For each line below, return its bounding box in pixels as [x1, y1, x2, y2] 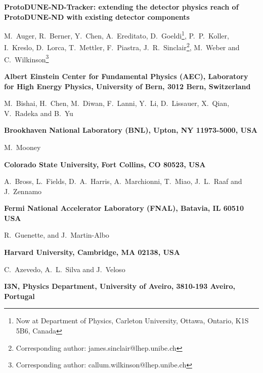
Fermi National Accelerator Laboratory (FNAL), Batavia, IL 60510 [4, 203, 244, 213]
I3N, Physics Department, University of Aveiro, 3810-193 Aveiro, [4, 281, 236, 291]
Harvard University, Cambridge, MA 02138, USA [4, 247, 180, 257]
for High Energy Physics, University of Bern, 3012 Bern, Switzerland [4, 81, 251, 91]
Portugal [4, 290, 35, 301]
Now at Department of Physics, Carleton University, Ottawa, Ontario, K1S [16, 315, 249, 326]
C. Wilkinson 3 [4, 52, 49, 64]
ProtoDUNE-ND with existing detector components [4, 11, 190, 22]
